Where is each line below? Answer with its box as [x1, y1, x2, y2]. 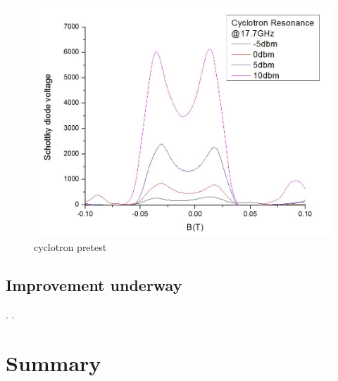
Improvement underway [6, 274, 182, 296]
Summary [6, 348, 101, 377]
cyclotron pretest [34, 240, 107, 254]
